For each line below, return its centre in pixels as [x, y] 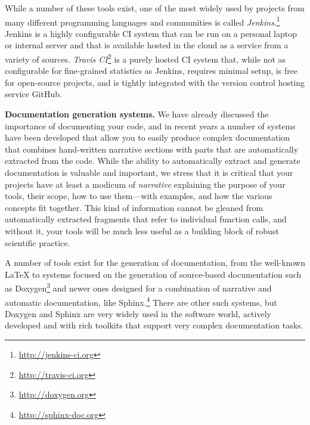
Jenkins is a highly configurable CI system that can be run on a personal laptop [151, 33]
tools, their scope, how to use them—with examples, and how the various [139, 196]
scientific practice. [38, 242]
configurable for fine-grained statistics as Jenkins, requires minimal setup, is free [151, 71]
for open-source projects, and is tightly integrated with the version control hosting [155, 82]
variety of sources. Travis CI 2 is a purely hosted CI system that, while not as [145, 58]
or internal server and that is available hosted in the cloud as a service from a [147, 45]
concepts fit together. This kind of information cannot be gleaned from [134, 207]
